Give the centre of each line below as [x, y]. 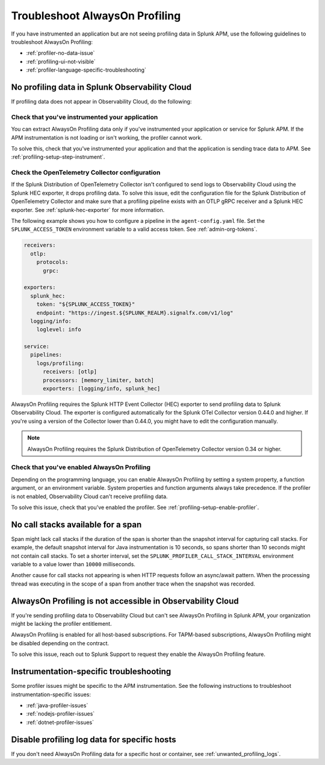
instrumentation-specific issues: [51, 694]
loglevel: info [59, 329]
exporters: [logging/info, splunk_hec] [102, 389]
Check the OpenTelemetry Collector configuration [86, 173]
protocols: [52, 262]
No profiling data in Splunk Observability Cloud [101, 87]
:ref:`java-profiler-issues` [57, 705]
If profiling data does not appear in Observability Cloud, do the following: [101, 102]
